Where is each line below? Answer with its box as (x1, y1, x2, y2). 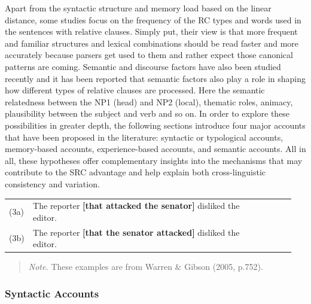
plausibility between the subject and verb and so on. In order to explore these (5, 107, 290, 120)
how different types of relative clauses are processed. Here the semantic (5, 84, 265, 96)
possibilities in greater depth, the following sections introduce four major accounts (5, 118, 306, 131)
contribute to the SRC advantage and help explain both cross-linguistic (5, 166, 266, 178)
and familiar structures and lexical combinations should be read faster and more (5, 37, 299, 49)
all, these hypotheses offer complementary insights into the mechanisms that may (5, 154, 303, 166)
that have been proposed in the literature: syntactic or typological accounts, (5, 130, 283, 143)
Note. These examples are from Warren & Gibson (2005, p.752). (28, 260, 263, 273)
